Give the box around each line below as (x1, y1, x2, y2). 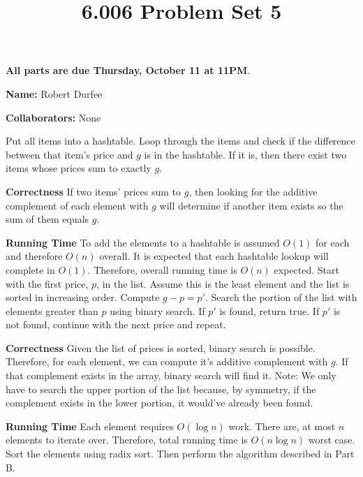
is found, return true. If (219, 303, 320, 318)
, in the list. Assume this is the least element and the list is (96, 276, 350, 291)
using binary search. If (110, 303, 205, 318)
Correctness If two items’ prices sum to (6, 184, 181, 198)
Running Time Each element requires (6, 418, 174, 433)
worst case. (308, 432, 355, 447)
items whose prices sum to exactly (6, 161, 151, 175)
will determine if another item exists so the (159, 198, 343, 212)
